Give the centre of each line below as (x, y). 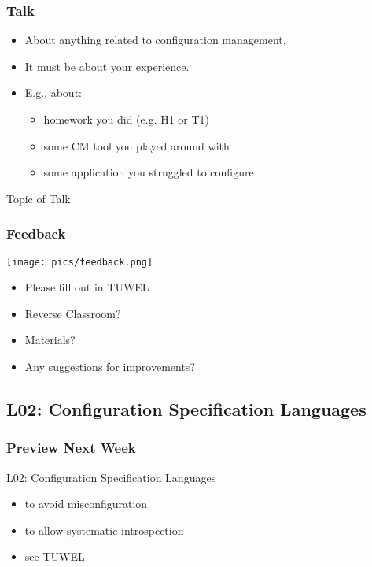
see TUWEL (55, 556)
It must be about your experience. (107, 66)
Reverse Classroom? (73, 313)
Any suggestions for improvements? (110, 367)
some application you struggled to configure (149, 172)
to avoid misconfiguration (86, 504)
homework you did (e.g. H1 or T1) (127, 119)
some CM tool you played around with (136, 145)
